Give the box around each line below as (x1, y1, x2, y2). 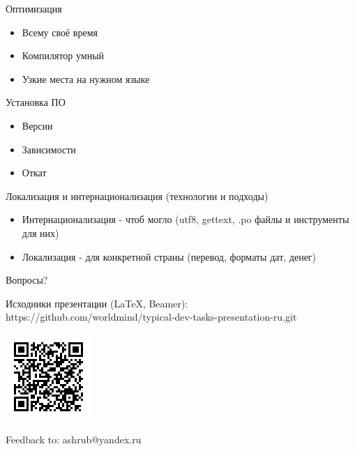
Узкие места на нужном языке (22, 71, 150, 86)
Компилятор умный (22, 48, 105, 63)
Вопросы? (6, 273, 48, 287)
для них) (22, 225, 59, 240)
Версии (22, 118, 53, 132)
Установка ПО (6, 95, 66, 109)
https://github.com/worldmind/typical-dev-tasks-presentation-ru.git (6, 309, 297, 324)
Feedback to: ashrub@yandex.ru (6, 431, 142, 446)
